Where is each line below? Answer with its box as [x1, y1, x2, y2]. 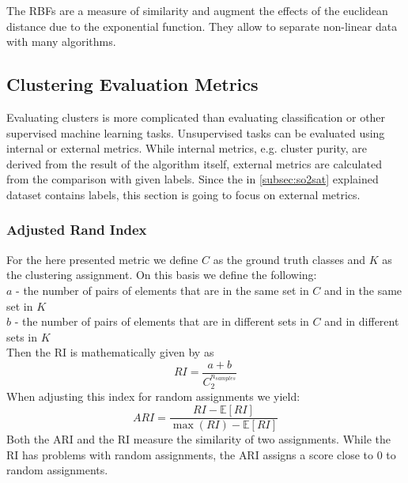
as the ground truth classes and [213, 251, 366, 267]
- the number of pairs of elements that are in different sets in [14, 313, 309, 330]
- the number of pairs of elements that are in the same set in [16, 281, 309, 298]
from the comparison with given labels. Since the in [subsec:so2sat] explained [6, 171, 379, 187]
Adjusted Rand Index [6, 220, 147, 240]
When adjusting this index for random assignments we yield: [6, 388, 300, 405]
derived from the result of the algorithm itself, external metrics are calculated [6, 155, 382, 172]
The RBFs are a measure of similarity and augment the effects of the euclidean [6, 2, 388, 18]
